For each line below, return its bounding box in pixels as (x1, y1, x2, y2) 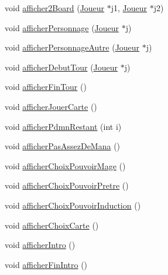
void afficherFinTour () (5, 81, 87, 93)
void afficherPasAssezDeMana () (5, 140, 121, 152)
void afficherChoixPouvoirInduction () (5, 199, 141, 211)
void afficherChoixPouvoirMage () (5, 159, 126, 172)
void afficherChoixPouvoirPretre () (5, 179, 129, 192)
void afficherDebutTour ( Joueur (5, 61, 118, 73)
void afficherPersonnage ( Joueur (5, 21, 119, 33)
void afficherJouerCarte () (5, 100, 97, 112)
